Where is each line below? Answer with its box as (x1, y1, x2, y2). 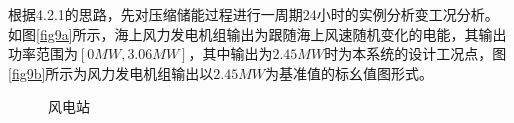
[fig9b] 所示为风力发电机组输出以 (8, 62, 214, 83)
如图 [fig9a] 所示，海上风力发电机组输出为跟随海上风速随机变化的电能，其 (8, 23, 479, 44)
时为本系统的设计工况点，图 (324, 43, 507, 64)
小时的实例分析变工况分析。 (316, 4, 499, 24)
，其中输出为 (188, 43, 273, 64)
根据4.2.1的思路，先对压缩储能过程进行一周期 (8, 4, 303, 24)
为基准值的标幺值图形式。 (265, 62, 434, 83)
